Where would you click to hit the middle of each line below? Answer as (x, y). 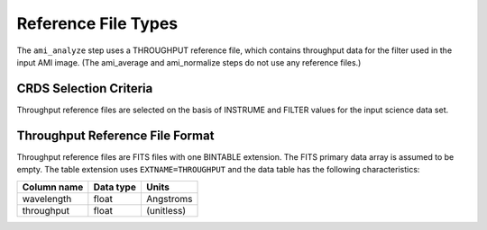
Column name (53, 187)
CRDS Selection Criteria (85, 88)
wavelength (47, 199)
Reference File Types (97, 23)
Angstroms (169, 199)
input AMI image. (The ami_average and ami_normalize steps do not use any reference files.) (189, 62)
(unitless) (166, 210)
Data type (115, 187)
